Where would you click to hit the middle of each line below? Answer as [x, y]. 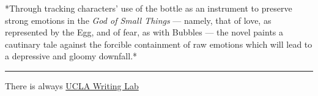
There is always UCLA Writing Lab [72, 85]
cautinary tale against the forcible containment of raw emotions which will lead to [159, 44]
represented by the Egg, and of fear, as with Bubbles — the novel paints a [144, 32]
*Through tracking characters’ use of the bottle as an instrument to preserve [149, 8]
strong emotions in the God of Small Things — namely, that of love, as [138, 20]
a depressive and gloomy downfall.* [71, 56]
